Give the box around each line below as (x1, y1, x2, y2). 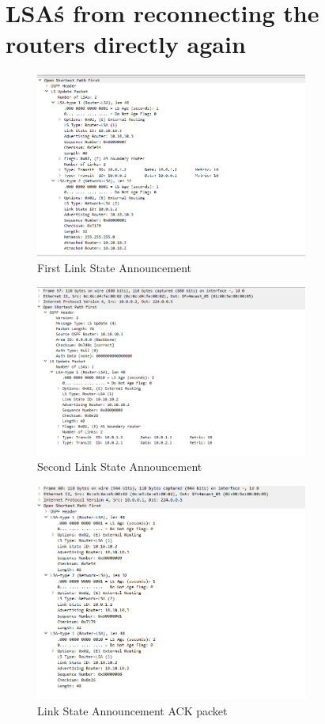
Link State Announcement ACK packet (37, 702, 228, 718)
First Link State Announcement (37, 260, 191, 276)
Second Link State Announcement (37, 458, 202, 475)
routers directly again (6, 28, 246, 60)
